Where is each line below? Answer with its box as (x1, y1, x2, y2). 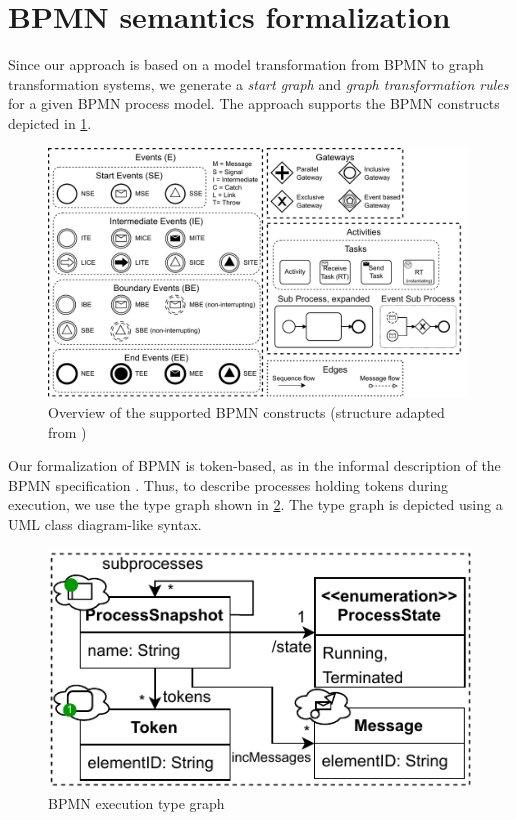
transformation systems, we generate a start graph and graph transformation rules (8, 73, 509, 94)
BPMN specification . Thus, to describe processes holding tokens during (8, 474, 449, 495)
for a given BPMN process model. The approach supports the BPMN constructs (8, 93, 500, 114)
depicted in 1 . (8, 112, 92, 133)
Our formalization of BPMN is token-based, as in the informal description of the (8, 455, 501, 476)
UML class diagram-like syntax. (8, 513, 202, 534)
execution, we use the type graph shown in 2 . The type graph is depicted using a (8, 494, 503, 515)
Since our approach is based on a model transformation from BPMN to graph (8, 54, 484, 75)
